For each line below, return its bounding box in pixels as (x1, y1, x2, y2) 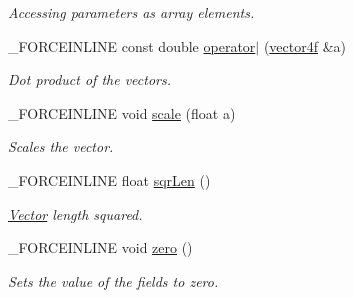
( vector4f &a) (263, 35, 346, 56)
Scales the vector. (8, 136, 114, 157)
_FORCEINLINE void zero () (8, 237, 193, 258)
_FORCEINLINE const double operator (8, 35, 256, 56)
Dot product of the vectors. (8, 69, 172, 90)
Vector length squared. (8, 203, 143, 224)
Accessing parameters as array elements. (8, 2, 255, 22)
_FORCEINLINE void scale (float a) (8, 102, 236, 123)
